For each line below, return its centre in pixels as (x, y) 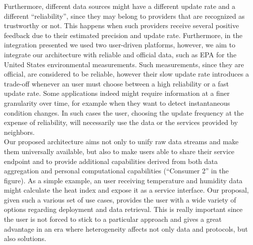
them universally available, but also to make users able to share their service (119, 151)
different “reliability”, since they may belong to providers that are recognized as (124, 16)
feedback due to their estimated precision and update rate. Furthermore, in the (123, 35)
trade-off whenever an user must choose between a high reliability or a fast (117, 83)
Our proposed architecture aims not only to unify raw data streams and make (121, 142)
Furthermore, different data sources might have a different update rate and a (120, 6)
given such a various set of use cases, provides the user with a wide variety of (120, 199)
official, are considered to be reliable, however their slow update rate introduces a (126, 74)
